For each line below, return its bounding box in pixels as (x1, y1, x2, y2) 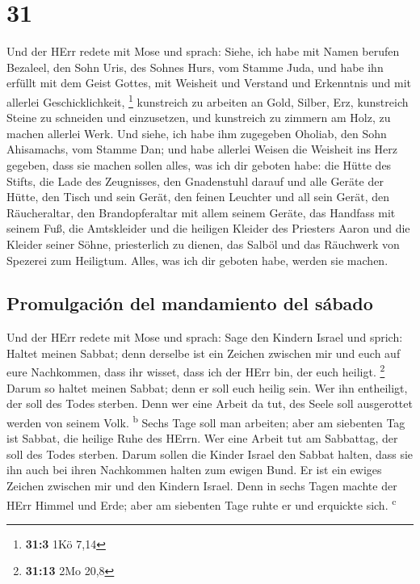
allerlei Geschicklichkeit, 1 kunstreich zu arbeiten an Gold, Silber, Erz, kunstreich (6, 90, 409, 110)
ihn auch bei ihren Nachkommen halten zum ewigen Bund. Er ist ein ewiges (6, 461, 382, 478)
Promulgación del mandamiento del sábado (6, 291, 373, 316)
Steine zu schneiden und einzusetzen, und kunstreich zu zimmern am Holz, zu (6, 109, 391, 126)
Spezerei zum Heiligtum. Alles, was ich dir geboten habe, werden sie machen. (6, 251, 388, 268)
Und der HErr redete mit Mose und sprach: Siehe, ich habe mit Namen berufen (6, 43, 400, 60)
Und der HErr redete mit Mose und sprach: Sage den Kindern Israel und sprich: (6, 329, 403, 346)
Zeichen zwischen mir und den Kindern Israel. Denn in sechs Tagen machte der (6, 477, 397, 494)
